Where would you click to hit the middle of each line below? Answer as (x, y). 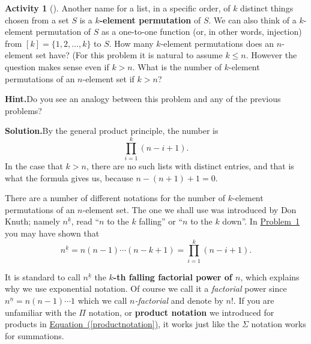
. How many (131, 43)
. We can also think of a (252, 20)
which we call (102, 300)
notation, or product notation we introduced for (181, 312)
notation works (279, 324)
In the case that (34, 166)
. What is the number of (177, 66)
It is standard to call (43, 276)
